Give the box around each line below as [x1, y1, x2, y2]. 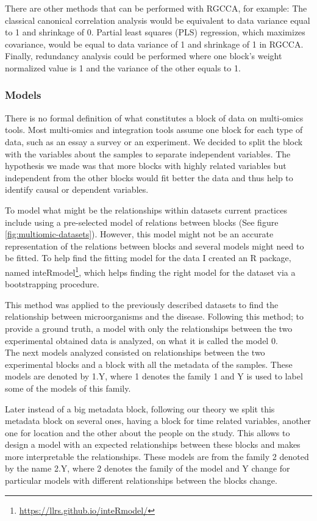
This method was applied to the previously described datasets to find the [5, 298, 279, 311]
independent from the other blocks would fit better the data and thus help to [5, 171, 293, 184]
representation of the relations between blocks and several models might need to [5, 239, 304, 252]
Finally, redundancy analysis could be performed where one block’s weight [5, 49, 282, 62]
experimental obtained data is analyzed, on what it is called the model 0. [5, 334, 278, 347]
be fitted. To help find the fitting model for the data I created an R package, [5, 251, 291, 264]
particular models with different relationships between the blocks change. [5, 474, 277, 487]
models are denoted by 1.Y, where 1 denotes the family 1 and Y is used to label [5, 370, 303, 383]
